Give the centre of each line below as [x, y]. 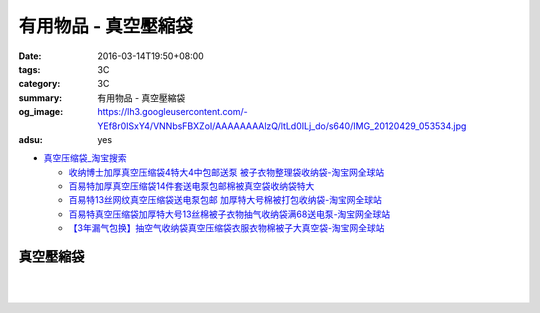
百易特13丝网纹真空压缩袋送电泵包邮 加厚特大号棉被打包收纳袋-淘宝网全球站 [225, 200]
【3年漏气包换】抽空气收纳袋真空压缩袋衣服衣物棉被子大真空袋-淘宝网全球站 [226, 228]
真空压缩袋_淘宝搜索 [85, 158]
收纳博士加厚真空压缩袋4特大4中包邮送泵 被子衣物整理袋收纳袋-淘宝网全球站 [226, 172]
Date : [30, 56]
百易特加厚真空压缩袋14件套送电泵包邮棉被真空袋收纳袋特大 [191, 186]
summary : [40, 97]
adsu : [31, 139]
